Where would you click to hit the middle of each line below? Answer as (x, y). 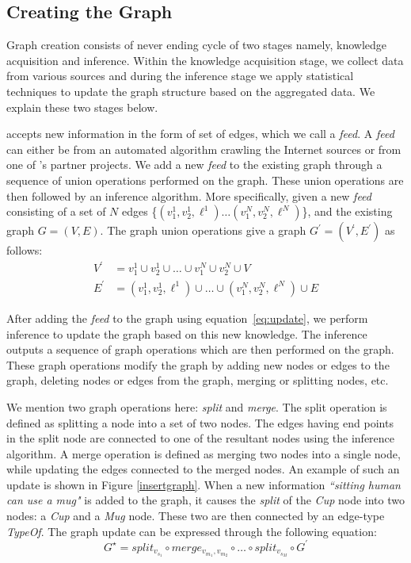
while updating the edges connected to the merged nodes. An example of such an (203, 469)
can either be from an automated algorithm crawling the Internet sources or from (204, 149)
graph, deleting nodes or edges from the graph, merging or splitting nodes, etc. (198, 380)
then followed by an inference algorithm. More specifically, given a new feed (189, 195)
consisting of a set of (56, 211)
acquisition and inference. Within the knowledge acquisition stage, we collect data (205, 60)
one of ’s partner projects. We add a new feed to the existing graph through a (194, 165)
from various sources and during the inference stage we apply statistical (180, 76)
